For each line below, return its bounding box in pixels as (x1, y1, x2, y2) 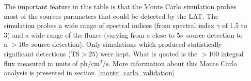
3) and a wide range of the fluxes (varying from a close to (4, 29, 175, 40)
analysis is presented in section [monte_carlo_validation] (4, 67, 174, 78)
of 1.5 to (222, 20, 247, 30)
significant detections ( (4, 48, 71, 58)
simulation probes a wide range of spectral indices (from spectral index (4, 20, 215, 30)
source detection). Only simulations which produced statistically (31, 39, 222, 49)
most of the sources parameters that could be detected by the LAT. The (4, 11, 219, 21)
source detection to (186, 29, 243, 40)
